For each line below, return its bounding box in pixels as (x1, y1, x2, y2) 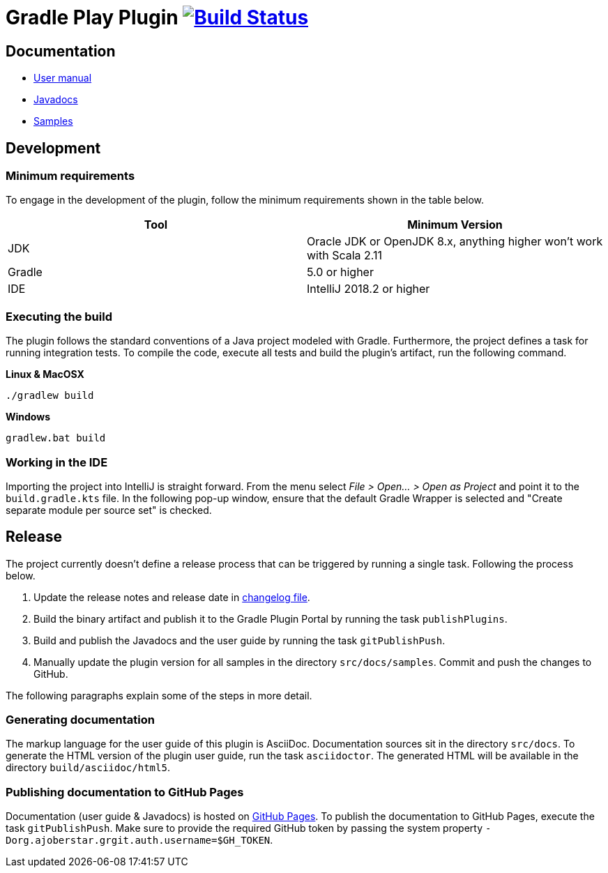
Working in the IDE (6, 455, 108, 469)
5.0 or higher (307, 265, 374, 280)
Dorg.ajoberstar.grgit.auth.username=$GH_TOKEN (6, 835, 271, 847)
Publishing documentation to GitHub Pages (6, 784, 244, 799)
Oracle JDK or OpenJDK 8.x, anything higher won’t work (307, 234, 603, 249)
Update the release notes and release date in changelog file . (33, 591, 310, 603)
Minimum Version (407, 218, 503, 232)
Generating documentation (6, 713, 155, 727)
